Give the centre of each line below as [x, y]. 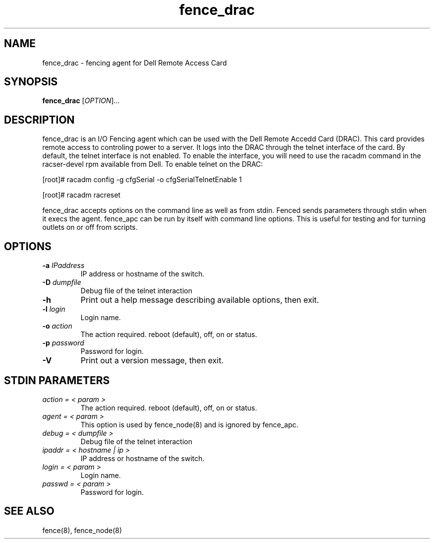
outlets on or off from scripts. [90, 227]
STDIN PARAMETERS [57, 380]
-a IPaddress [63, 266]
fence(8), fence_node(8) [82, 530]
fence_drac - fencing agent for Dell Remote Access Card [135, 63]
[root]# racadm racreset [81, 195]
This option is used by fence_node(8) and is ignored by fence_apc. [189, 424]
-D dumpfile [62, 282]
